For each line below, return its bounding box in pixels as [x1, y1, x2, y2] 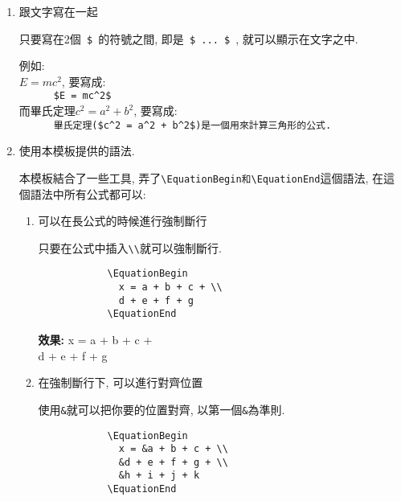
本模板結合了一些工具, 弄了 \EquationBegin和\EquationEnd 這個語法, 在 [18, 169, 383, 186]
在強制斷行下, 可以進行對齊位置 [38, 374, 203, 391]
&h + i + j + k [118, 470, 200, 482]
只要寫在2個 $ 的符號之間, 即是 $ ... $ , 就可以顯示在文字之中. [18, 30, 358, 47]
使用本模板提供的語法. [18, 142, 135, 159]
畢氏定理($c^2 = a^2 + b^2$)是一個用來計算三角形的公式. [53, 119, 332, 131]
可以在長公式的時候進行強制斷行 [38, 212, 207, 229]
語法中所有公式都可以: [30, 185, 146, 202]
